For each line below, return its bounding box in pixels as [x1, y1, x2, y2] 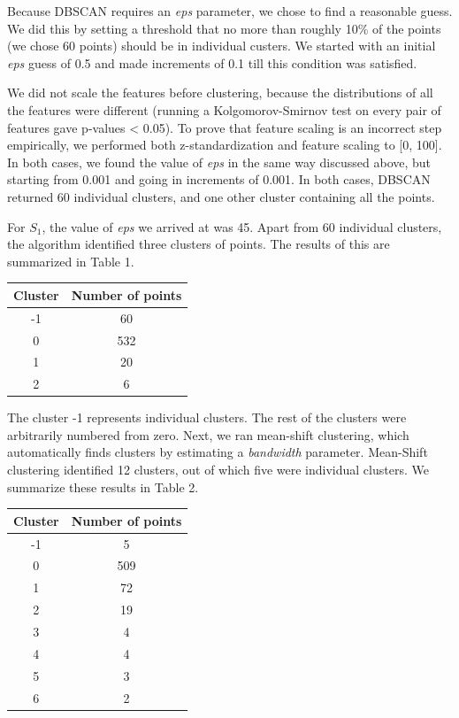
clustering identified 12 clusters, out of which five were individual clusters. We [7, 460, 429, 479]
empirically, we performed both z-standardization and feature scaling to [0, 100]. [7, 135, 442, 154]
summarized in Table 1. [7, 251, 134, 270]
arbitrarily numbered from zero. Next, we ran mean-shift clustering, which [7, 425, 409, 444]
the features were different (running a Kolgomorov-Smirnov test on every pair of [7, 100, 441, 119]
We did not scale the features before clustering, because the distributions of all [7, 83, 433, 102]
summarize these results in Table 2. [7, 477, 199, 496]
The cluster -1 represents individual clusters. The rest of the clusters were [7, 408, 407, 427]
